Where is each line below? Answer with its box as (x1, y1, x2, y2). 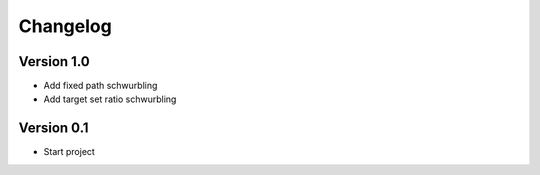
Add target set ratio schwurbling (43, 93, 177, 105)
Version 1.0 (18, 53, 90, 70)
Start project (43, 146, 95, 158)
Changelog (18, 15, 112, 37)
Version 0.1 (18, 120, 89, 137)
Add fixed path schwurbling (43, 80, 158, 92)
